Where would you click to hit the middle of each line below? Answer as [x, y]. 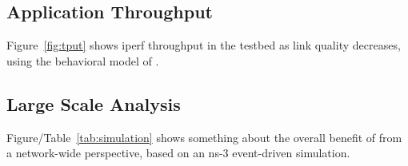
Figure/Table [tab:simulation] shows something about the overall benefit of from [204, 137]
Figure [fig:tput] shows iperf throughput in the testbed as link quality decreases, [204, 45]
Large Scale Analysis [94, 103]
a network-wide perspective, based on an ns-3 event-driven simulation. [178, 153]
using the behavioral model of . [83, 60]
